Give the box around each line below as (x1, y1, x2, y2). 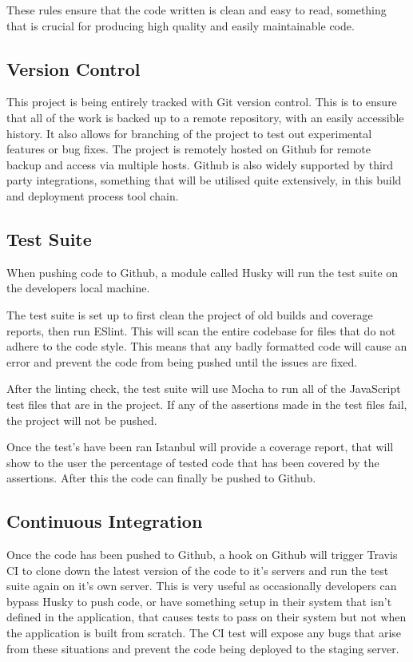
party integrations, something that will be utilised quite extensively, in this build (6, 172, 402, 188)
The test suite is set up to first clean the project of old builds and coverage (6, 306, 373, 323)
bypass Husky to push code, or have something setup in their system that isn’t (6, 593, 392, 609)
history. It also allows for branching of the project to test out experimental (6, 125, 372, 141)
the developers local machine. (6, 279, 150, 296)
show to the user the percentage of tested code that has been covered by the (6, 454, 379, 470)
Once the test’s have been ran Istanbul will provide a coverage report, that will (6, 438, 394, 455)
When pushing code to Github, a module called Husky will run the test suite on (6, 264, 399, 280)
